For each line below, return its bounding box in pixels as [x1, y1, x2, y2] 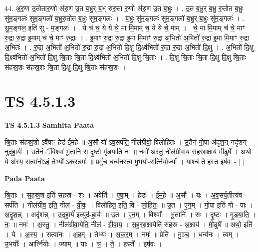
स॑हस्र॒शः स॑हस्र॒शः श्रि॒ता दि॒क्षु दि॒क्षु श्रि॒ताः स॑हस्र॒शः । [4, 61, 126, 72]
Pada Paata [4, 173, 45, 183]
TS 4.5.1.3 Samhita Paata [4, 120, 94, 130]
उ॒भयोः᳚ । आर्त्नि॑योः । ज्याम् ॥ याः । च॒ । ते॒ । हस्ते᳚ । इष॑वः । [4, 239, 162, 249]
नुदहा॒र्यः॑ [4, 146, 22, 157]
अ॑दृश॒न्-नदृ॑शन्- [211, 136, 249, 147]
